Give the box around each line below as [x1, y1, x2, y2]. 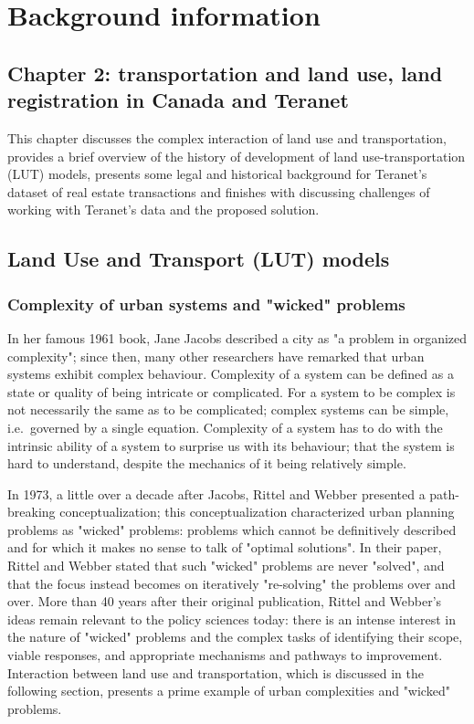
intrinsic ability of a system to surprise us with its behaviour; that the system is [7, 435, 455, 455]
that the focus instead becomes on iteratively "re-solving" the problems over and [7, 573, 456, 593]
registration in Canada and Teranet [7, 86, 349, 114]
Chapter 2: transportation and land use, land [7, 58, 443, 87]
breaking [7, 502, 56, 521]
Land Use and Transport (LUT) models [7, 245, 390, 273]
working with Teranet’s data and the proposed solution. [7, 200, 320, 219]
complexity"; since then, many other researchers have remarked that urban [7, 346, 425, 365]
